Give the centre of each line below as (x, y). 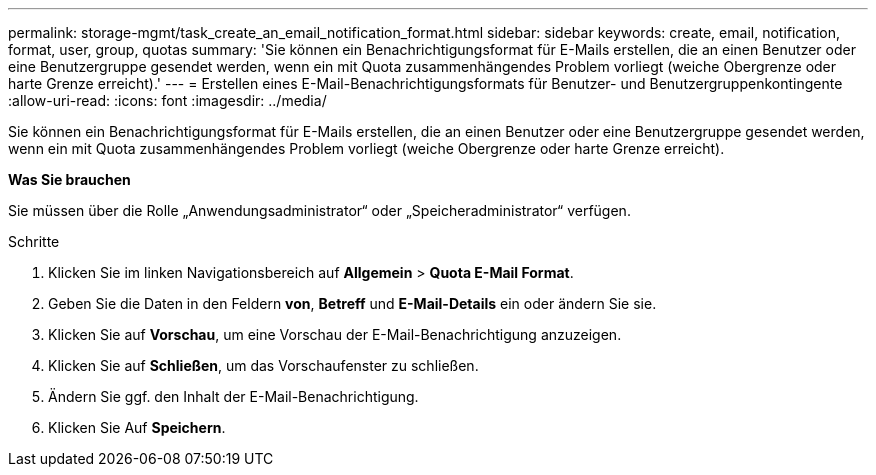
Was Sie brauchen (69, 179)
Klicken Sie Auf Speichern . (137, 427)
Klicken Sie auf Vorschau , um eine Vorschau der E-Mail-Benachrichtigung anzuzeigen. (335, 334)
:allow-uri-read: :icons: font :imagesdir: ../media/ (167, 100)
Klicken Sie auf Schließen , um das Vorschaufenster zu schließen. (263, 365)
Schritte (34, 241)
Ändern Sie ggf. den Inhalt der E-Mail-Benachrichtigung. (233, 396)
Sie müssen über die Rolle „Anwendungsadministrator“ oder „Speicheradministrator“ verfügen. (319, 210)
